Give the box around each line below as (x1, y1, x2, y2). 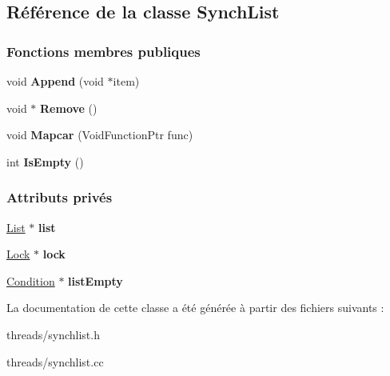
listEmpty (68, 272, 123, 289)
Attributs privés (6, 187, 113, 207)
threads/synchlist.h (6, 326, 100, 342)
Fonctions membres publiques (6, 41, 201, 61)
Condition (6, 272, 55, 289)
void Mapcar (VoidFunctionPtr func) (6, 126, 193, 143)
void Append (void (6, 73, 104, 89)
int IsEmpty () (6, 153, 84, 170)
